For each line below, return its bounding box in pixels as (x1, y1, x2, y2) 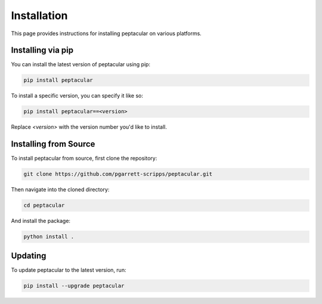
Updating (11, 250, 47, 260)
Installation (11, 9, 68, 22)
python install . (23, 233, 75, 240)
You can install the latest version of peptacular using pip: (11, 61, 151, 68)
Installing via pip (11, 45, 74, 55)
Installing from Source (11, 139, 95, 149)
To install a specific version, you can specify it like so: (11, 92, 143, 100)
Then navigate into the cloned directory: (11, 186, 110, 193)
